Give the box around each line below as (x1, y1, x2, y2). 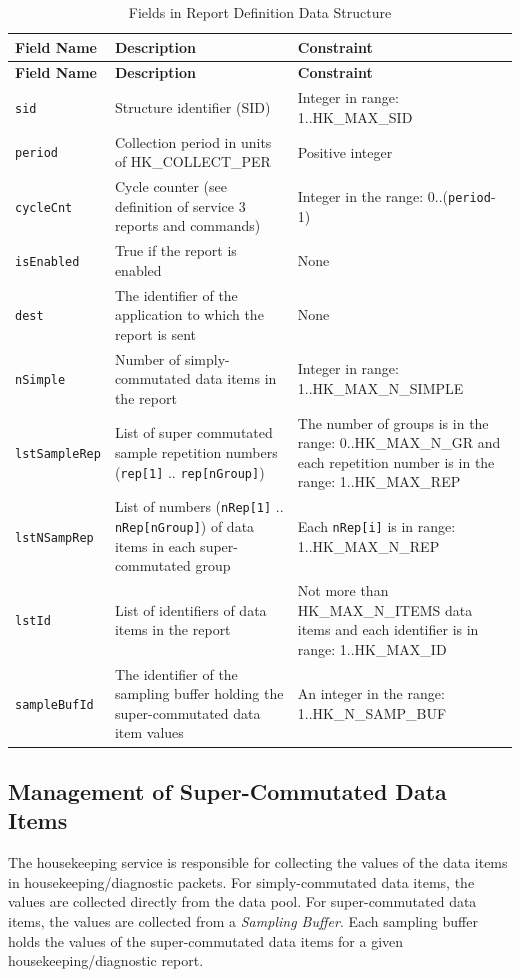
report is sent (114, 323, 197, 344)
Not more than (297, 580, 389, 601)
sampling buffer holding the (114, 683, 284, 704)
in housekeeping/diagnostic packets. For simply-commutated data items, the (8, 871, 475, 892)
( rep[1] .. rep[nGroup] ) (114, 461, 265, 482)
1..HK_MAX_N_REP (297, 535, 440, 556)
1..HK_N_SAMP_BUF (297, 702, 447, 723)
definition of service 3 (114, 195, 246, 216)
